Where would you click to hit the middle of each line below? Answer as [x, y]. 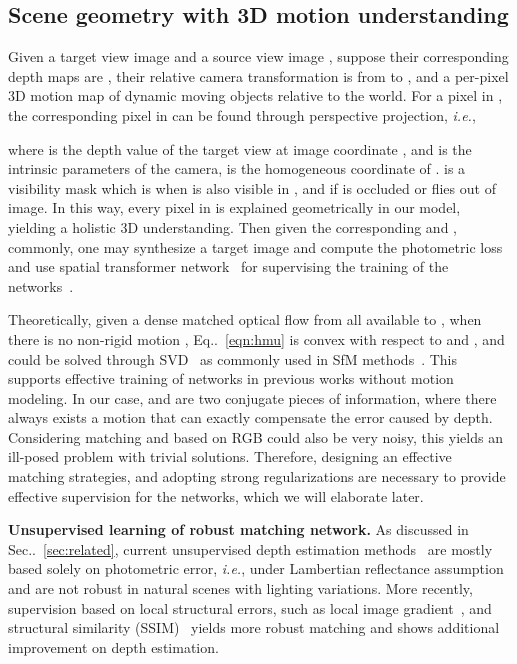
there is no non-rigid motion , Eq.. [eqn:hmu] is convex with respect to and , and [256, 338]
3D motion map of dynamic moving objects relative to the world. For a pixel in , [255, 95]
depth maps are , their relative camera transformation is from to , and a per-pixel [258, 75]
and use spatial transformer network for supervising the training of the [228, 266]
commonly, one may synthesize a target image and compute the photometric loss [255, 246]
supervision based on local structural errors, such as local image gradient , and [250, 607]
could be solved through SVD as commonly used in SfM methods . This [233, 358]
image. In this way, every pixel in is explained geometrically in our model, [234, 207]
